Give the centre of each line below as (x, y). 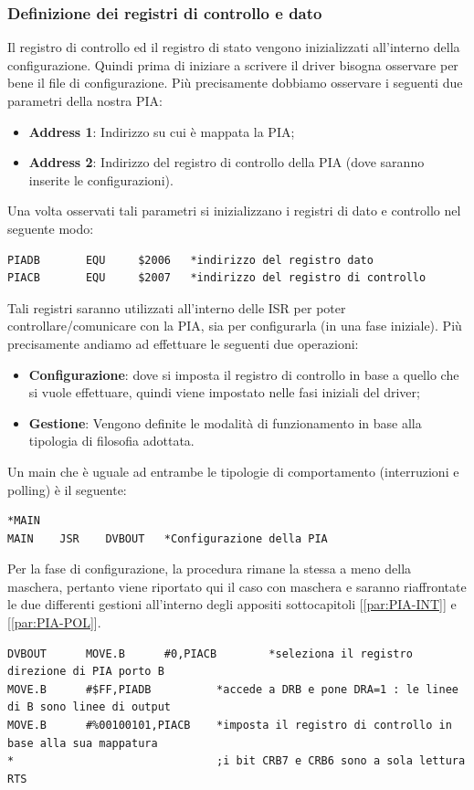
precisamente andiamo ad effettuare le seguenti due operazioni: (183, 343)
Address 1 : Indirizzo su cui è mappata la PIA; (162, 131)
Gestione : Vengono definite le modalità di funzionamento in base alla (225, 422)
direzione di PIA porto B (86, 672)
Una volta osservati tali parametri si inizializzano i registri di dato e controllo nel (234, 211)
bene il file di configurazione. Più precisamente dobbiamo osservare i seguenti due (235, 83)
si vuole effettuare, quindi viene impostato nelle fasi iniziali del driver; (224, 392)
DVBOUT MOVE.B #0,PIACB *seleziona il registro (210, 653)
